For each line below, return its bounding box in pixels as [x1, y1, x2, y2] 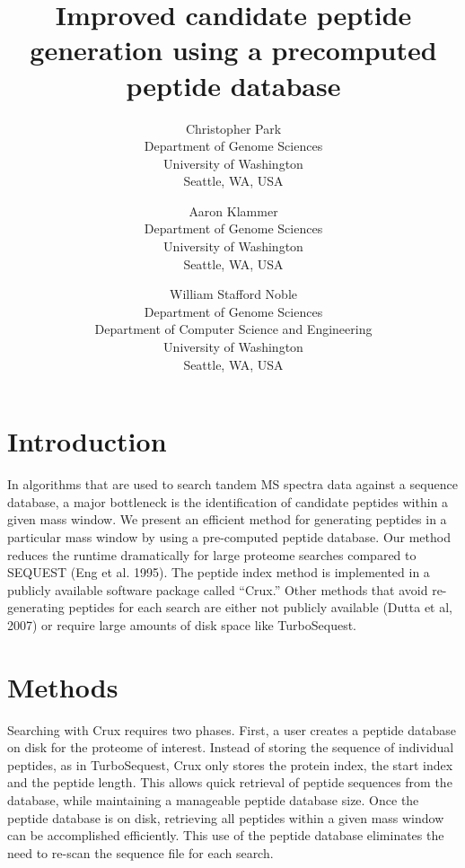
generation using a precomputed [30, 31, 437, 68]
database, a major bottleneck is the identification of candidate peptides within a [7, 492, 449, 511]
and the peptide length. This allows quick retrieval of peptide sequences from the [7, 773, 452, 792]
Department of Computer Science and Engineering [94, 320, 373, 338]
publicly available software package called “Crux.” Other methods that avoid [7, 580, 428, 599]
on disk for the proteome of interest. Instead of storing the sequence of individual [7, 738, 454, 757]
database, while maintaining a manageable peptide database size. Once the [7, 791, 419, 809]
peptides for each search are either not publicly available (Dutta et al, [68, 598, 452, 617]
